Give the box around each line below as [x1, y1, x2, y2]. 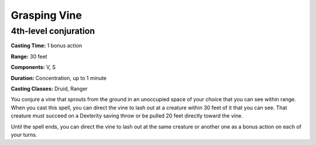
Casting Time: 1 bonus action [11, 42, 82, 49]
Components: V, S [11, 64, 56, 71]
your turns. [11, 131, 37, 138]
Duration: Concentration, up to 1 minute [11, 74, 107, 81]
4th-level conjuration [11, 26, 95, 36]
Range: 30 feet [11, 53, 47, 60]
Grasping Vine [11, 9, 82, 22]
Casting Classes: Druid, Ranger [11, 85, 88, 92]
